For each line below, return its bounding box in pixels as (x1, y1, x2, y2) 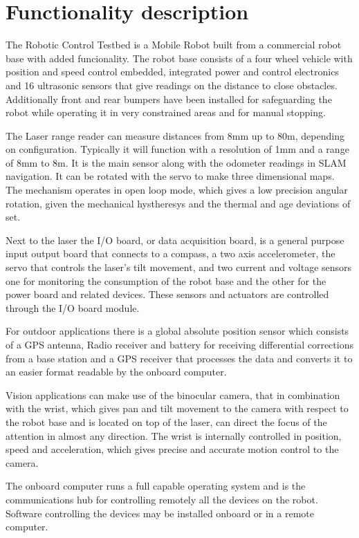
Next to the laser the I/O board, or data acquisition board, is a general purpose (6, 232, 344, 247)
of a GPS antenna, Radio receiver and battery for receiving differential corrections (6, 337, 353, 351)
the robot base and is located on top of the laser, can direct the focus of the (6, 414, 327, 429)
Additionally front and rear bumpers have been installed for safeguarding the (6, 91, 332, 106)
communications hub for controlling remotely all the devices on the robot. (6, 492, 318, 506)
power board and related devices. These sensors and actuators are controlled (6, 287, 329, 302)
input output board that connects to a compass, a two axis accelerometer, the (6, 246, 335, 261)
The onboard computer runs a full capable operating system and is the (6, 479, 306, 493)
